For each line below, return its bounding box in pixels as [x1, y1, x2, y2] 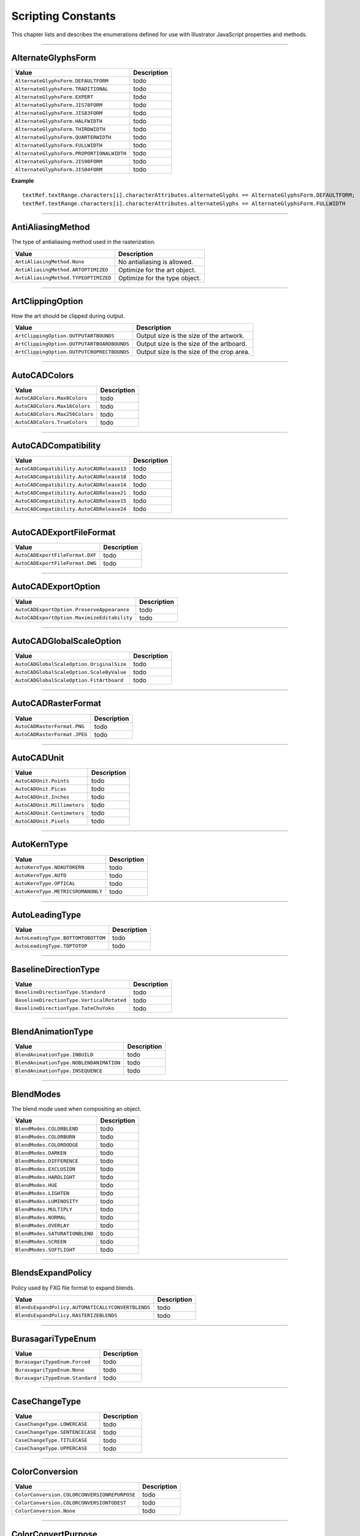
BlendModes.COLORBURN [15, 1134, 76, 1140]
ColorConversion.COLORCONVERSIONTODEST [15, 1499, 127, 1506]
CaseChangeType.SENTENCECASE [15, 1429, 97, 1436]
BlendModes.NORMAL [15, 1214, 67, 1221]
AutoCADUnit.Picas [15, 785, 67, 792]
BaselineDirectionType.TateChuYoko [15, 1005, 115, 1012]
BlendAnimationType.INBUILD [15, 1051, 94, 1058]
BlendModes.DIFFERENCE [15, 1158, 79, 1164]
